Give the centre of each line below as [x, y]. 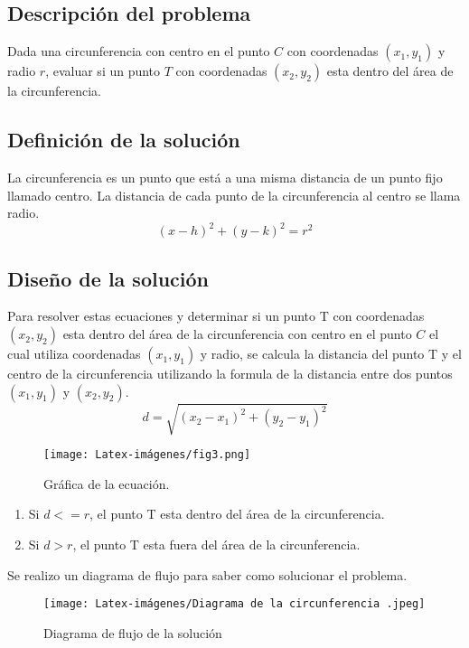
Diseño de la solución [108, 278]
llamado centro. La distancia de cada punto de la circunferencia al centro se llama [234, 195]
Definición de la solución [124, 140]
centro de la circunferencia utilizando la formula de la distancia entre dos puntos [230, 374]
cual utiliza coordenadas [74, 354]
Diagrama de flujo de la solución [133, 632]
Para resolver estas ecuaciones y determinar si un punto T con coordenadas [216, 316]
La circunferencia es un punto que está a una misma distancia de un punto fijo [225, 177]
